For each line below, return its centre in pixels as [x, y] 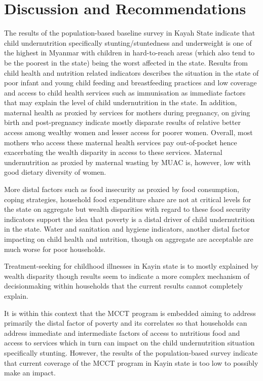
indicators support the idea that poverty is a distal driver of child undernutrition [129, 219]
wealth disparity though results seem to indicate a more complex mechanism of [127, 276]
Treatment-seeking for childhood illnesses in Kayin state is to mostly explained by [131, 266]
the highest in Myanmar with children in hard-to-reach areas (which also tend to [129, 53]
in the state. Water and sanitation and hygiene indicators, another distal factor [127, 229]
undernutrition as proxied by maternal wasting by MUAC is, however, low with [127, 162]
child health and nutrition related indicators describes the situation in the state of [131, 72]
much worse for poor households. [55, 249]
